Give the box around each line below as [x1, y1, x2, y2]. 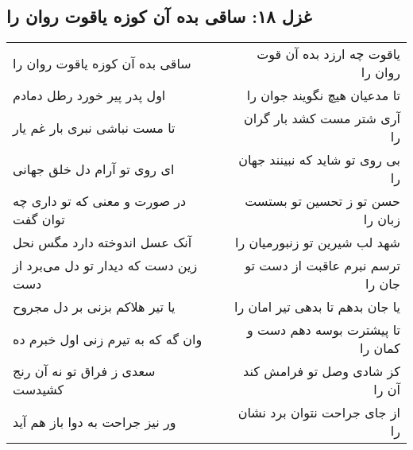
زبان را [363, 210, 400, 229]
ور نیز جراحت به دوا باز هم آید [13, 412, 176, 431]
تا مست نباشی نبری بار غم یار [13, 118, 176, 137]
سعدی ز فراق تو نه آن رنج [13, 362, 156, 381]
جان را [365, 274, 400, 293]
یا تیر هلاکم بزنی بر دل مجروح [13, 297, 176, 316]
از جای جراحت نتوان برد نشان [237, 403, 400, 422]
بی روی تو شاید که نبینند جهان [238, 150, 400, 169]
